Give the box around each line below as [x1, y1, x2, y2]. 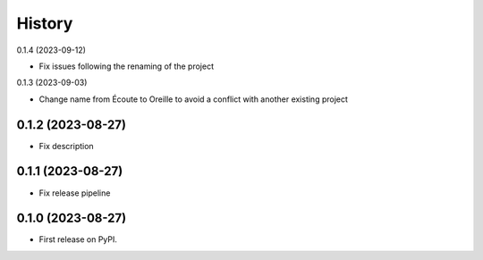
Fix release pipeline [38, 188, 111, 198]
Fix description [38, 140, 94, 151]
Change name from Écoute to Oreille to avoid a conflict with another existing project [38, 94, 349, 105]
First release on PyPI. [38, 234, 118, 245]
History [16, 13, 73, 33]
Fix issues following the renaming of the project [38, 61, 215, 71]
